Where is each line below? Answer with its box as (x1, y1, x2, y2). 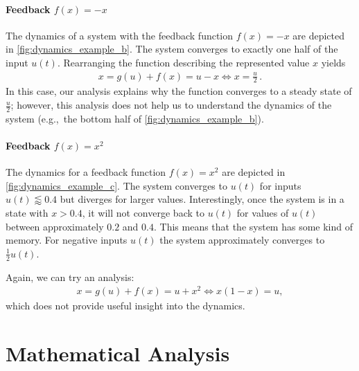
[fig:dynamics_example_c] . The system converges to (6, 178, 227, 192)
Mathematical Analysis (6, 339, 230, 368)
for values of (236, 206, 289, 220)
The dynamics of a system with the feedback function (6, 28, 234, 42)
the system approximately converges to (159, 233, 325, 247)
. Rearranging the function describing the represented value (57, 55, 310, 69)
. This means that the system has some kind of (153, 219, 353, 233)
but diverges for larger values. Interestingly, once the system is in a (60, 192, 344, 206)
